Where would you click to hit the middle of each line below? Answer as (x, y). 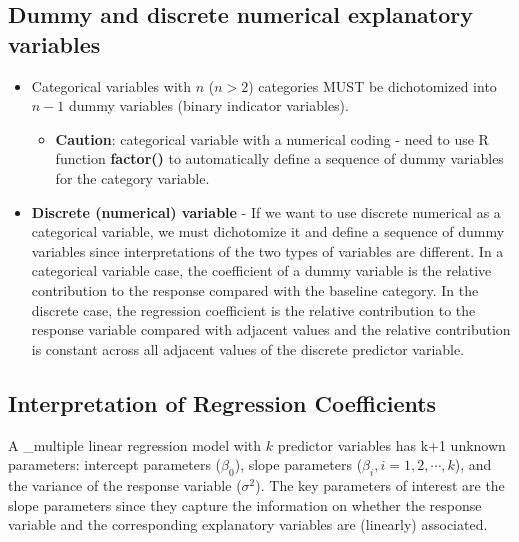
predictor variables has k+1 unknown (391, 444)
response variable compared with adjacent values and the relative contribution (271, 329)
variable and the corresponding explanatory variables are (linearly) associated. (248, 524)
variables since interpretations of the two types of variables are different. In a (267, 250)
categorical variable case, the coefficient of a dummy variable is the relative (261, 270)
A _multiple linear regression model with (135, 444)
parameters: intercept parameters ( (115, 464)
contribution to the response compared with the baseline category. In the (255, 289)
